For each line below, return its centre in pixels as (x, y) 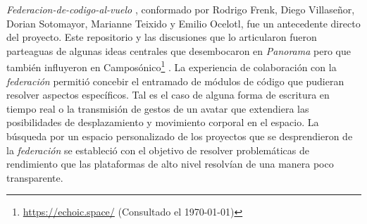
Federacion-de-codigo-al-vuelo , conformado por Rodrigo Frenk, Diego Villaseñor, (181, 9)
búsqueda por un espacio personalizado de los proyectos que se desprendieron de (180, 136)
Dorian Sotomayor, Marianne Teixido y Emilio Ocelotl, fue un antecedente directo (183, 23)
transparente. (35, 177)
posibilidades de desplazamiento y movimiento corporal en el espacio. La (163, 122)
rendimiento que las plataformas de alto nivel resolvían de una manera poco (170, 164)
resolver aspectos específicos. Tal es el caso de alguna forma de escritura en (168, 95)
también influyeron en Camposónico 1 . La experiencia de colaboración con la (172, 66)
